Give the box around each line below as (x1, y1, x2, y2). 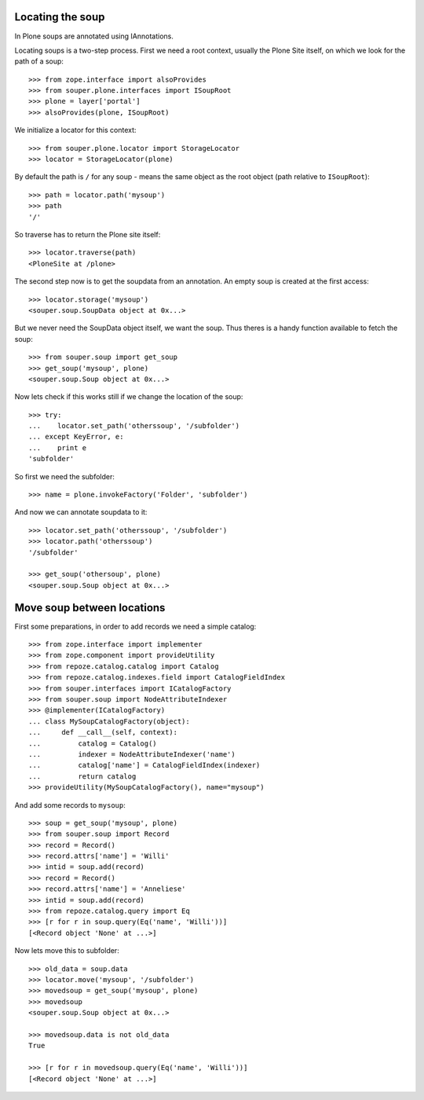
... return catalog (28, 772, 137, 781)
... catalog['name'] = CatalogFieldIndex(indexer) (28, 761, 261, 770)
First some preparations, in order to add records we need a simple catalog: (14, 621, 257, 631)
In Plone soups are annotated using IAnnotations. (14, 31, 174, 41)
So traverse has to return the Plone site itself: (14, 229, 161, 239)
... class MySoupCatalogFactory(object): (28, 717, 190, 726)
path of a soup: (14, 57, 64, 66)
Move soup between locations (14, 601, 166, 614)
